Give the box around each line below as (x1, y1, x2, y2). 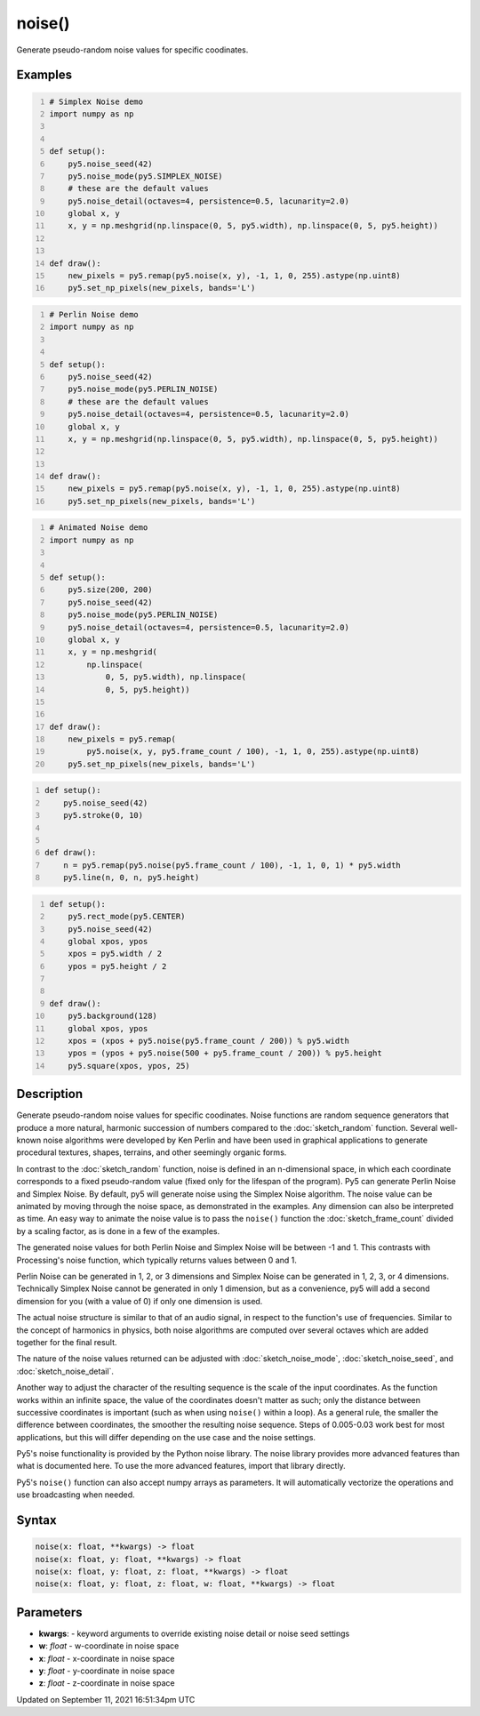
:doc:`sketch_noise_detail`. (16, 1366, 115, 1376)
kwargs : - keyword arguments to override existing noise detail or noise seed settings (38, 1628, 350, 1639)
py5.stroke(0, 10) (63, 810, 144, 821)
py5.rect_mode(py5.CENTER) (68, 911, 186, 922)
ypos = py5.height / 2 (68, 961, 167, 971)
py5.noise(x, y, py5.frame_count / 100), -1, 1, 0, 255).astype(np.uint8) (86, 747, 420, 757)
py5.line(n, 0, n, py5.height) (63, 872, 200, 883)
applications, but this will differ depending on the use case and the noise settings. (16, 1431, 316, 1442)
